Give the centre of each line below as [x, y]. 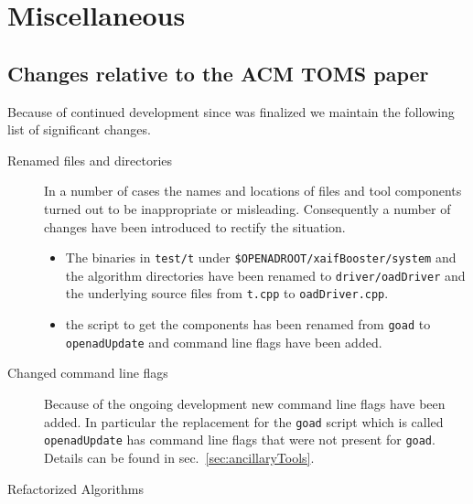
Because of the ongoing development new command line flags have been [245, 404]
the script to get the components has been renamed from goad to [248, 324]
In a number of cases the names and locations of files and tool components [253, 191]
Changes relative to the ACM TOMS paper [218, 73]
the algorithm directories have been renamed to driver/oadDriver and [265, 275]
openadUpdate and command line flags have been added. [224, 342]
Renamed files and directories [90, 160]
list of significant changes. [79, 129]
